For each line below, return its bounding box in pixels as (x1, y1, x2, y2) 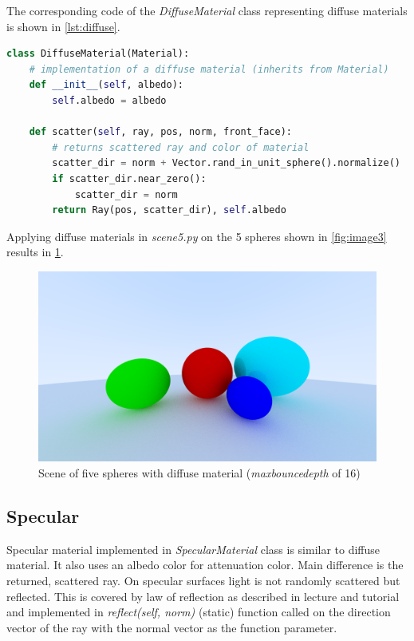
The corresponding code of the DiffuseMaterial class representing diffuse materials (6, 2, 408, 18)
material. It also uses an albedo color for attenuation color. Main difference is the (6, 556, 404, 573)
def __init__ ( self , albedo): (29, 79, 183, 91)
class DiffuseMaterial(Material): (6, 48, 190, 60)
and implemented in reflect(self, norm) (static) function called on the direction (6, 603, 391, 620)
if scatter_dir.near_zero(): (52, 172, 207, 184)
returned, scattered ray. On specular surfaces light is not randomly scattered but (6, 572, 400, 588)
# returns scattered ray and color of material (52, 141, 310, 153)
